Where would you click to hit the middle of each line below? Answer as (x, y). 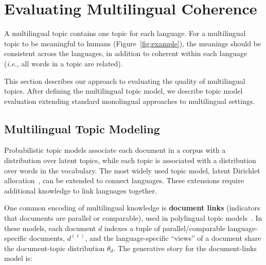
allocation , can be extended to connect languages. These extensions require (124, 180)
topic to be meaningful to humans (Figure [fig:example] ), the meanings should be (133, 43)
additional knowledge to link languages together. (81, 190)
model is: (18, 258)
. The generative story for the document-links (185, 248)
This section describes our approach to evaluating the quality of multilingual (125, 81)
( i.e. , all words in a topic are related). (64, 63)
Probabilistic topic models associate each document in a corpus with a (115, 150)
